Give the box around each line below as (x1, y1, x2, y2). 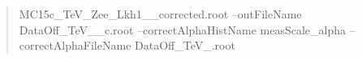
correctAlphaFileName (19, 37, 131, 54)
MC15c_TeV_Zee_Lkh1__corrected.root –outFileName (19, 6, 302, 22)
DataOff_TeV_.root (135, 37, 235, 54)
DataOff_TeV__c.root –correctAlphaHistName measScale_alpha (19, 21, 346, 38)
